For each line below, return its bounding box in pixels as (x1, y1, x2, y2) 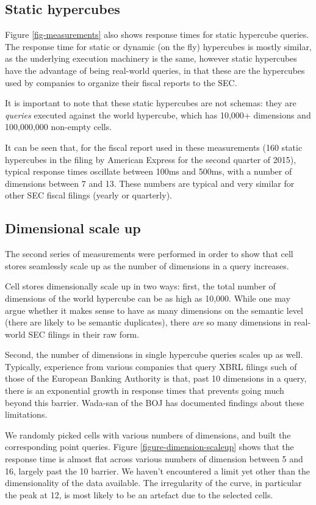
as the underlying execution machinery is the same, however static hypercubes (5, 52, 297, 65)
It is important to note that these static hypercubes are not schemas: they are (5, 96, 296, 109)
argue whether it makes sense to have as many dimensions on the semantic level (5, 303, 303, 316)
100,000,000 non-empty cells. (5, 120, 112, 133)
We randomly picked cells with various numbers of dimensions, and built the (5, 428, 291, 441)
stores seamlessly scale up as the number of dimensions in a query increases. (5, 259, 289, 272)
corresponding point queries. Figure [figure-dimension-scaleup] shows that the (5, 440, 294, 453)
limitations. (5, 408, 48, 421)
